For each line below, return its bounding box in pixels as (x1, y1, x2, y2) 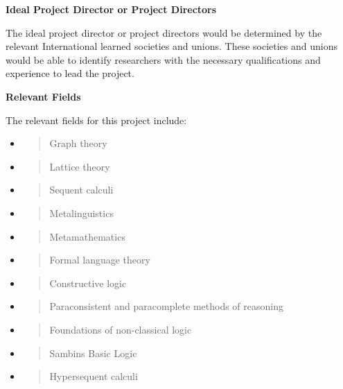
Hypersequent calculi (49, 369, 138, 383)
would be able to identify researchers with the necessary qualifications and (6, 52, 321, 67)
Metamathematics (49, 229, 125, 243)
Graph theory (49, 136, 107, 150)
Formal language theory (49, 252, 150, 267)
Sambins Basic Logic (49, 345, 137, 360)
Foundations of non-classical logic (49, 322, 192, 336)
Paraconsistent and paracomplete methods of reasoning (49, 299, 283, 313)
